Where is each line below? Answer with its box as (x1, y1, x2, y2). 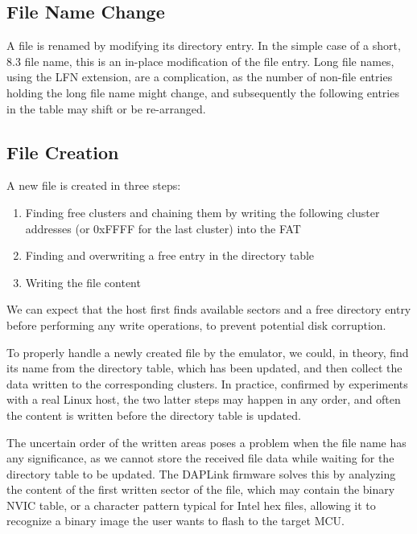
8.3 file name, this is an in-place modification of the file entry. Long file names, (6, 52, 394, 69)
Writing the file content (25, 273, 141, 290)
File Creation (6, 139, 119, 164)
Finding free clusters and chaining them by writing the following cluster (25, 203, 380, 220)
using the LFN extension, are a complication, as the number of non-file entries (6, 68, 393, 85)
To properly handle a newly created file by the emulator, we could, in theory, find (6, 343, 409, 360)
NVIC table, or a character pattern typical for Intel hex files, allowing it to (6, 496, 376, 513)
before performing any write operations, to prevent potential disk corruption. (6, 316, 386, 333)
